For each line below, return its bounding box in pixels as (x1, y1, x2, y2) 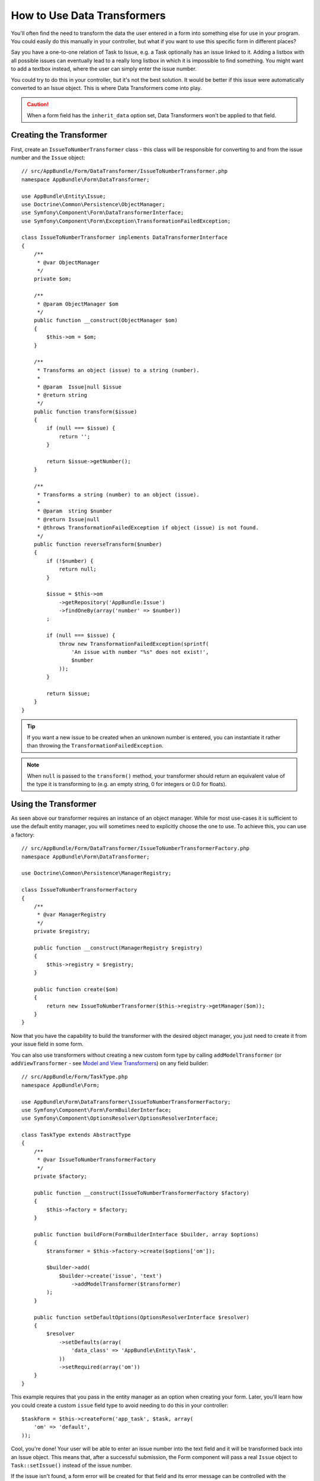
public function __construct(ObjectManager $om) (33, 317, 178, 324)
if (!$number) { (46, 557, 94, 564)
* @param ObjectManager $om (37, 300, 119, 307)
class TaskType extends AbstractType (21, 1131, 132, 1139)
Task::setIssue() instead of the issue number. (11, 1461, 132, 1469)
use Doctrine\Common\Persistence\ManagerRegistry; (21, 870, 172, 877)
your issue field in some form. (11, 1040, 84, 1048)
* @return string (37, 392, 88, 398)
